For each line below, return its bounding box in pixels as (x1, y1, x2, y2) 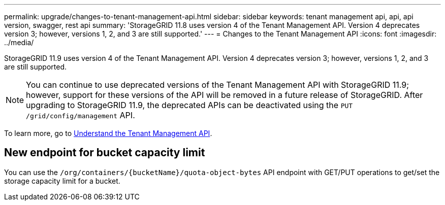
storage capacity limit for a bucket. (4, 176, 120, 185)
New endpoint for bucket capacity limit (4, 146, 205, 159)
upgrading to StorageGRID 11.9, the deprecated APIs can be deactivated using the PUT (26, 100, 353, 110)
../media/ (4, 38, 34, 47)
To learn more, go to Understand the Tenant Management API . (4, 129, 212, 138)
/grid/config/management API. (26, 110, 135, 120)
